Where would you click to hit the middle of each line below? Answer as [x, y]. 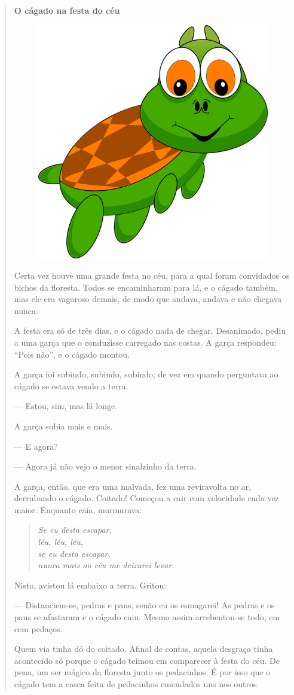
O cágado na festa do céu [67, 10]
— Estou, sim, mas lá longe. [66, 406]
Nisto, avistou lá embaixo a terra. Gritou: [90, 585]
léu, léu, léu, [61, 542]
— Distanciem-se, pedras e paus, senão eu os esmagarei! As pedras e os [144, 605]
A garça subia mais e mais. [63, 426]
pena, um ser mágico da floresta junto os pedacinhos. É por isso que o [142, 672]
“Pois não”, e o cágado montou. [72, 354]
